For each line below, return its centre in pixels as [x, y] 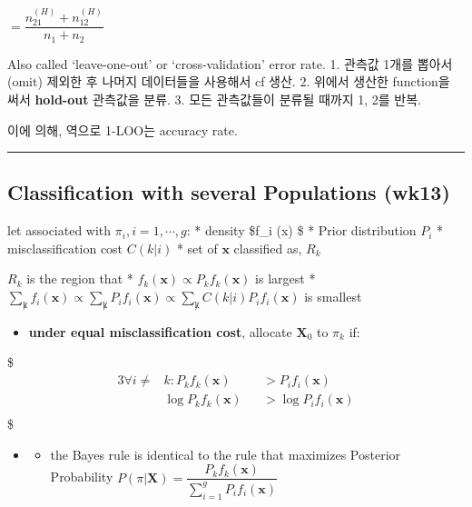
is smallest [333, 297]
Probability [82, 477]
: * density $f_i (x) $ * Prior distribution [301, 230]
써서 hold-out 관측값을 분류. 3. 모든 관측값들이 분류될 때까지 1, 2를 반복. [214, 99]
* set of [197, 248]
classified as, [268, 248]
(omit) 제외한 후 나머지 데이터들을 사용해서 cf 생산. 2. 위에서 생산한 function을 [229, 81]
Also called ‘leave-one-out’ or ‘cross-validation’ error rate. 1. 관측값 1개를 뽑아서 [230, 63]
